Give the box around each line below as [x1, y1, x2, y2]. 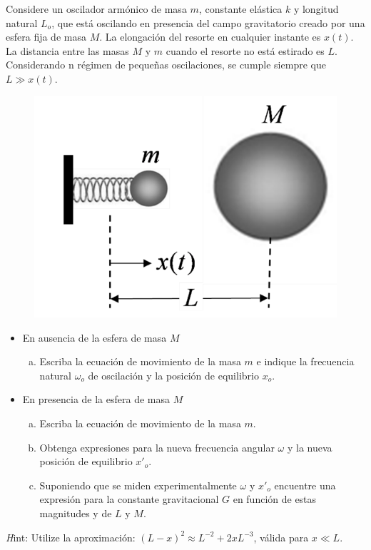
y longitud [293, 1, 339, 16]
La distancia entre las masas [6, 43, 129, 58]
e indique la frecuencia [256, 354, 355, 369]
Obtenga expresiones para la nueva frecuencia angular [39, 439, 275, 454]
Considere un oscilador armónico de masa [6, 1, 187, 16]
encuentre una [274, 477, 336, 492]
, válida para [253, 529, 309, 544]
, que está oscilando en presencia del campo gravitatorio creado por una [51, 15, 365, 30]
